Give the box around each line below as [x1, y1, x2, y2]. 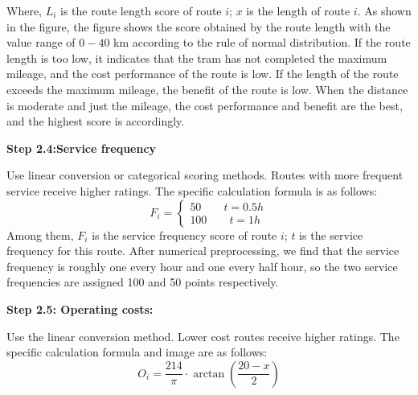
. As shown [357, 2, 412, 19]
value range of [6, 34, 76, 51]
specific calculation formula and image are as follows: [6, 344, 268, 360]
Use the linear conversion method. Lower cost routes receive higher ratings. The [6, 327, 400, 344]
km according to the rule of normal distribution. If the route [113, 34, 411, 51]
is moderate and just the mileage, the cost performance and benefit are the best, [6, 97, 403, 113]
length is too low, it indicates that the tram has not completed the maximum [6, 49, 387, 66]
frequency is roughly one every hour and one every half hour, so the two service [6, 257, 398, 274]
